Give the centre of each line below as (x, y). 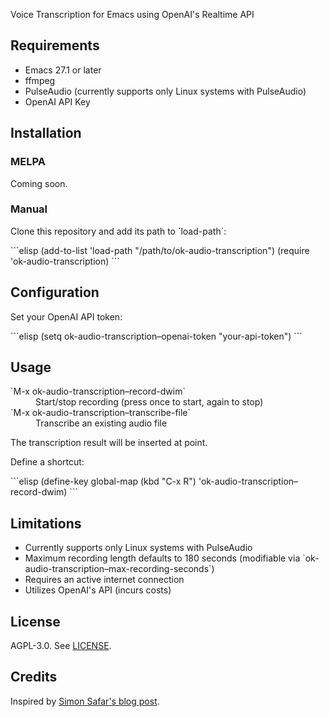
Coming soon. (39, 183)
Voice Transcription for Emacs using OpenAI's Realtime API (132, 14)
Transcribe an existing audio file (101, 423)
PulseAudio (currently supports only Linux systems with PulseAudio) (165, 91)
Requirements (55, 45)
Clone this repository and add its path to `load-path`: (118, 231)
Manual (29, 209)
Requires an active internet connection (104, 580)
